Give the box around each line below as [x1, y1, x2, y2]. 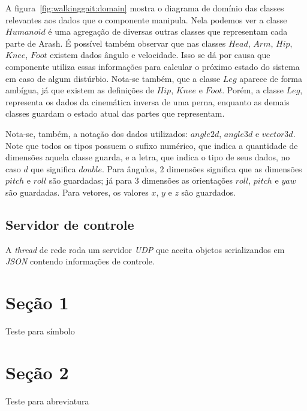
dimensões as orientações [142, 174, 233, 187]
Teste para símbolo [5, 325, 75, 337]
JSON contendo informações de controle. [5, 255, 155, 267]
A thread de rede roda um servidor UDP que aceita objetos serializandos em [5, 243, 285, 255]
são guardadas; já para [49, 174, 133, 187]
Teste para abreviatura [5, 394, 89, 407]
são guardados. [181, 185, 236, 198]
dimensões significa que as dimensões [167, 162, 302, 175]
